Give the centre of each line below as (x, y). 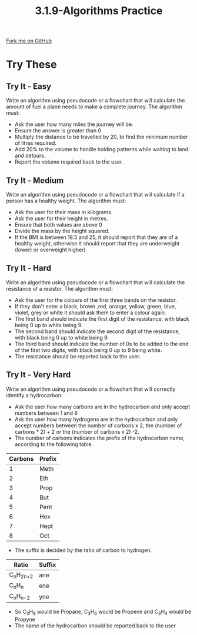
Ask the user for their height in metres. (61, 218)
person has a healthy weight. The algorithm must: (66, 201)
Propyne (25, 619)
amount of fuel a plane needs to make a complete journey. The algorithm (94, 107)
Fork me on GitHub (29, 41)
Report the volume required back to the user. (69, 162)
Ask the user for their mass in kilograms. (64, 212)
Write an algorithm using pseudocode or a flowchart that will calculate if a (96, 195)
